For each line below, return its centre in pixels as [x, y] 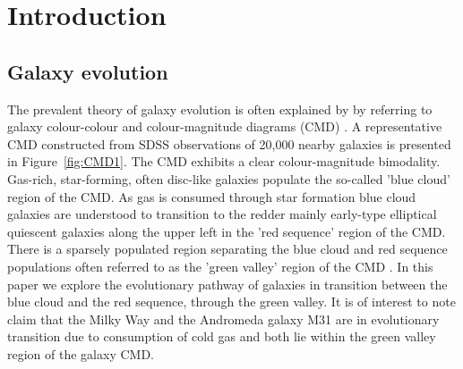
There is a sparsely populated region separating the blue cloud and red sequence [227, 249]
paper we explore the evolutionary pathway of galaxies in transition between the [227, 284]
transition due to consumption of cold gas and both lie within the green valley [222, 336]
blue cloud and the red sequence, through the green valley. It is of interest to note [231, 302]
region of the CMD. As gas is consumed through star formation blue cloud [212, 196]
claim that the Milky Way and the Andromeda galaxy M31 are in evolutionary [223, 319]
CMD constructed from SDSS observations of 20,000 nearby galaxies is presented [229, 143]
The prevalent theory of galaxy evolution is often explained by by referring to [220, 109]
